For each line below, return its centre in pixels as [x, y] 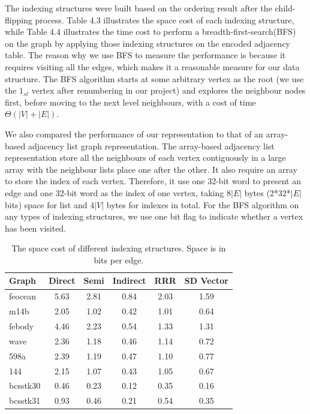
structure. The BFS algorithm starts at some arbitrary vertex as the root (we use [154, 78]
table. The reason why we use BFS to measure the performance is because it [145, 55]
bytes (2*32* [267, 192]
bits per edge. [119, 259]
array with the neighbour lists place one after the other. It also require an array [151, 169]
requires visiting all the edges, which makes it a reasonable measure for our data [152, 66]
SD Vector [206, 280]
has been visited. [36, 228]
